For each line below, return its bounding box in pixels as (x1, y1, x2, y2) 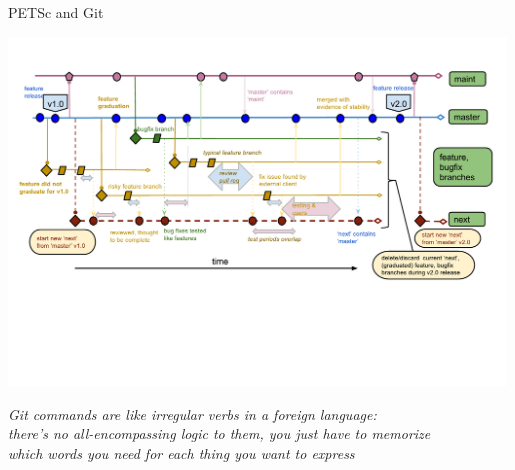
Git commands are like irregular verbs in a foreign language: (8, 403, 377, 424)
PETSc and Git (8, 2, 104, 22)
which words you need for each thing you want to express (8, 442, 355, 463)
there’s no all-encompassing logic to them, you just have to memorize (8, 423, 431, 444)
